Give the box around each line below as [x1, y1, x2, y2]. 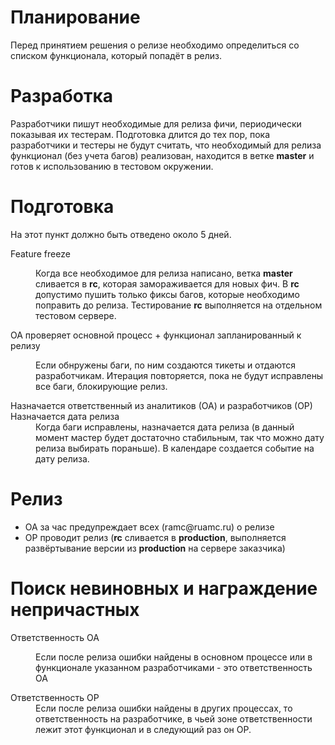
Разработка [10, 85, 114, 108]
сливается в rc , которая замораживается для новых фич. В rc [35, 277, 300, 290]
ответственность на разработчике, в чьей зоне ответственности [35, 712, 313, 725]
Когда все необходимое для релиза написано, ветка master [35, 267, 293, 279]
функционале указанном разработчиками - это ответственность [35, 661, 313, 673]
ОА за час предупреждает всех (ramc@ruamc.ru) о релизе [24, 521, 275, 533]
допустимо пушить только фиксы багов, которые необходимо [35, 288, 300, 300]
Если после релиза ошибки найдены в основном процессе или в [35, 651, 313, 663]
